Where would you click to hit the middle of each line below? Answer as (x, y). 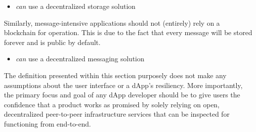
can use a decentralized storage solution (76, 6)
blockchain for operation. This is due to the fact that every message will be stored (128, 32)
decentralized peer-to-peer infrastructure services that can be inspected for (117, 114)
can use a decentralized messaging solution (80, 59)
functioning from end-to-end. (47, 123)
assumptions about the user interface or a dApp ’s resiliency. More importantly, (123, 85)
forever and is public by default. (52, 42)
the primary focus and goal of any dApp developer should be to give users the (122, 95)
